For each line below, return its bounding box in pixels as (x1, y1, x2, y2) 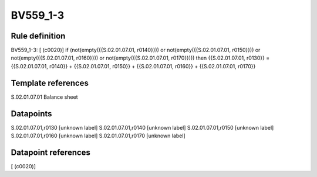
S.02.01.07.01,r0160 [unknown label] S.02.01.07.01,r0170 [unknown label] (11, 132, 186, 140)
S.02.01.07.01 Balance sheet (11, 93, 78, 100)
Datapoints (11, 109, 52, 119)
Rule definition (11, 31, 66, 41)
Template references (11, 78, 89, 88)
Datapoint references (11, 147, 91, 157)
